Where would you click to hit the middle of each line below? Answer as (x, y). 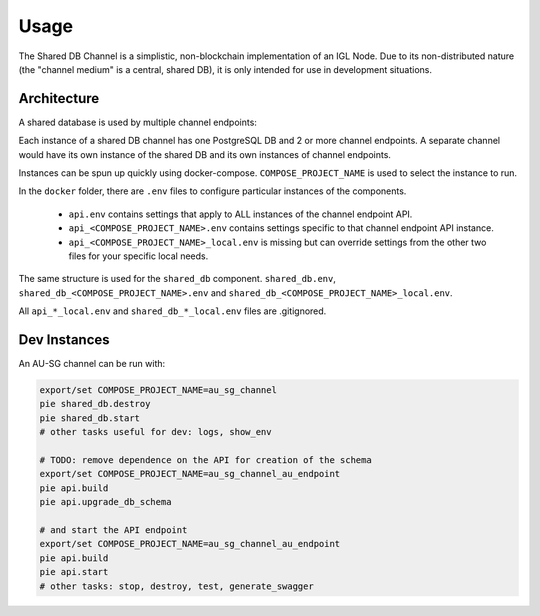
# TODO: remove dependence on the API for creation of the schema (205, 459)
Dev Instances (64, 339)
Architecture (59, 98)
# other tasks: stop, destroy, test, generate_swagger (176, 586)
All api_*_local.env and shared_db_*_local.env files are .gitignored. (172, 311)
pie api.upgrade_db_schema (105, 502)
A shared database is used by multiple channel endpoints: (137, 122)
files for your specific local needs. (138, 256)
